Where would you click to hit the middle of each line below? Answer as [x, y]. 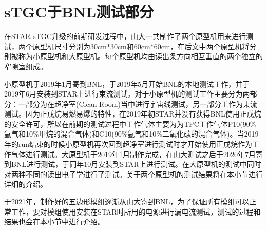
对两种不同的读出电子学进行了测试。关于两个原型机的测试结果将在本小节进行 [133, 174]
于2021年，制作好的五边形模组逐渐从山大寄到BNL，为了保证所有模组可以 [127, 202]
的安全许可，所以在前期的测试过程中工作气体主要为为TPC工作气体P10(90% [130, 123]
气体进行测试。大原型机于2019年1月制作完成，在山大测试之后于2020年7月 [133, 154]
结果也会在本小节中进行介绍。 [54, 222]
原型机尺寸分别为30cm [70, 46]
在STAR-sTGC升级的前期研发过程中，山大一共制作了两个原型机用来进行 [125, 36]
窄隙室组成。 [26, 66]
